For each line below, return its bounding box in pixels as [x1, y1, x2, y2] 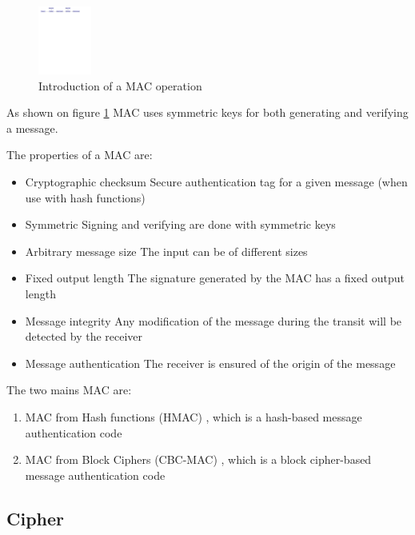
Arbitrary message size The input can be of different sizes [25, 242, 308, 259]
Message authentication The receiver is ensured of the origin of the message [25, 354, 396, 371]
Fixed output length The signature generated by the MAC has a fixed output [25, 269, 405, 286]
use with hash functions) [25, 189, 146, 206]
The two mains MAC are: [6, 381, 132, 398]
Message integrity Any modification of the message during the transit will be [25, 312, 402, 329]
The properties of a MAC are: [6, 146, 153, 163]
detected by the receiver [25, 328, 143, 345]
